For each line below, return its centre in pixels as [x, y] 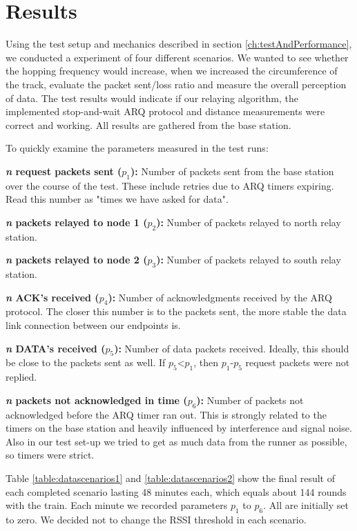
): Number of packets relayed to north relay [249, 222]
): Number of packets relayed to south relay [249, 260]
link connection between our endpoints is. [93, 325]
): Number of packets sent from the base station [232, 171]
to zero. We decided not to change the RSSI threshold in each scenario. [156, 519]
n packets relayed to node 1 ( [77, 222]
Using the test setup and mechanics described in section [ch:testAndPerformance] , [179, 44]
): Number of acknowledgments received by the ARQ [220, 297]
